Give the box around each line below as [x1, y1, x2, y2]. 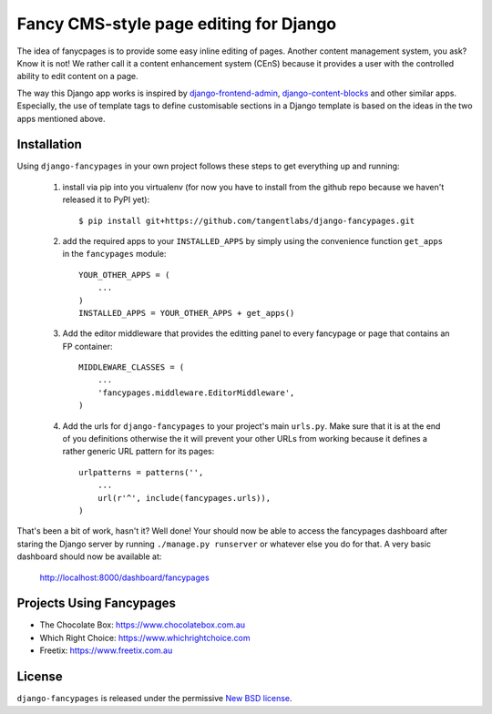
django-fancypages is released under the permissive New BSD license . [16, 693, 292, 704]
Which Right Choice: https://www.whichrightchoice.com [39, 632, 251, 643]
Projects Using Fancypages [16, 596, 177, 611]
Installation [16, 137, 82, 152]
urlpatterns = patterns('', [78, 467, 204, 477]
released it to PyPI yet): [62, 194, 150, 205]
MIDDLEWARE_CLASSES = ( [78, 362, 185, 372]
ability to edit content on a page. [16, 71, 138, 82]
